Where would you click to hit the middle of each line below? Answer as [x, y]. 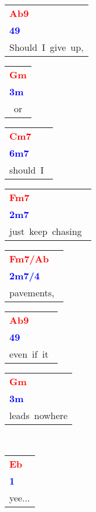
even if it [29, 354]
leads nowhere [39, 415]
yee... [20, 497]
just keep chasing [46, 231]
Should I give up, [47, 47]
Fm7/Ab [29, 259]
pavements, [32, 293]
